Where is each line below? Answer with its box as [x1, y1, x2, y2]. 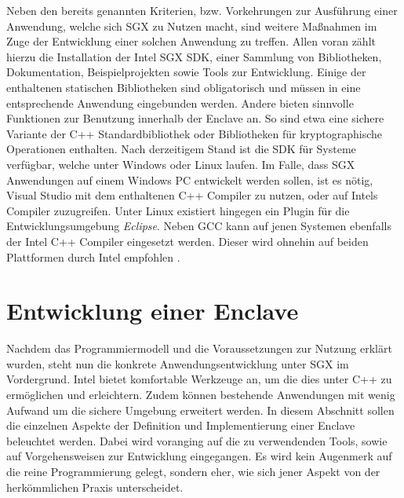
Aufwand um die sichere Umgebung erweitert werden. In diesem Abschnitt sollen [6, 401, 395, 418]
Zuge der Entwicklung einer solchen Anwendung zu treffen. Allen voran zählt [6, 33, 376, 49]
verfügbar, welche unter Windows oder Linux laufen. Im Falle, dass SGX [6, 156, 355, 172]
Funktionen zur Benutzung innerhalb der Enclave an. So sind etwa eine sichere [6, 110, 384, 126]
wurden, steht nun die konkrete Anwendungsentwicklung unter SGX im [6, 355, 349, 372]
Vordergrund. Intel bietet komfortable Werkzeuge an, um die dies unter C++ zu [6, 371, 392, 387]
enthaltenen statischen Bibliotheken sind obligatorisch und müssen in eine [6, 79, 361, 95]
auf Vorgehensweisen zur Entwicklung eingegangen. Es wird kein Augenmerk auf [6, 448, 392, 464]
